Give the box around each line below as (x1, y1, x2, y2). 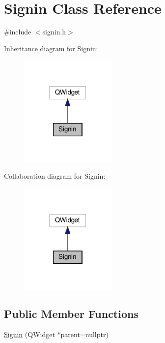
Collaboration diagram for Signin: (4, 171, 106, 181)
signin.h (42, 27, 66, 37)
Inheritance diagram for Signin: (4, 43, 98, 53)
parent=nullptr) (60, 329, 109, 340)
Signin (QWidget (4, 329, 55, 340)
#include (4, 27, 31, 37)
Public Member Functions (4, 306, 138, 321)
